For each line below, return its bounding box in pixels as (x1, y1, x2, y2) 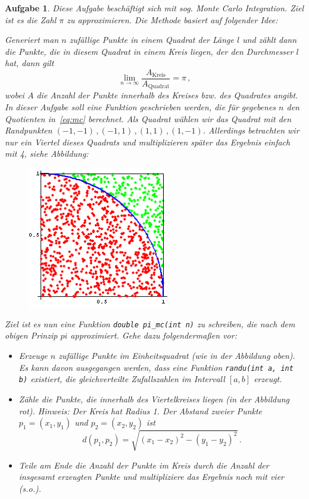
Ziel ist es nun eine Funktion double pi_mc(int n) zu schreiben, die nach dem (5, 317, 295, 330)
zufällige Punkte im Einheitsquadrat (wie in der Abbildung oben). (58, 349, 295, 362)
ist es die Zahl (5, 13, 57, 26)
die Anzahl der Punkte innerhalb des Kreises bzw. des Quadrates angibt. (36, 89, 298, 101)
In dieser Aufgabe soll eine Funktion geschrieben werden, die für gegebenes (5, 101, 276, 113)
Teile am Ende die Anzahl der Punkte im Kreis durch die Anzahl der (18, 458, 269, 471)
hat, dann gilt (5, 57, 54, 69)
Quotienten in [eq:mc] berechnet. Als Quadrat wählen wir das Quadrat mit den (5, 112, 292, 125)
